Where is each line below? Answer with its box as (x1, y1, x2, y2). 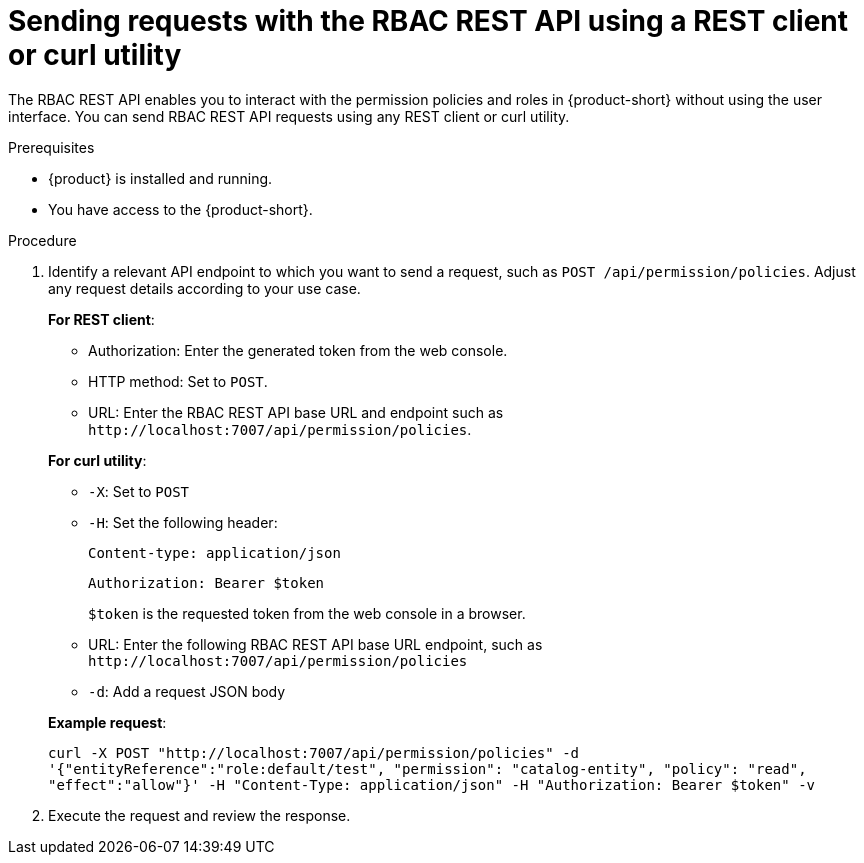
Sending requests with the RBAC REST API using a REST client (8, 4, 849, 38)
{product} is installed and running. (48, 169, 273, 187)
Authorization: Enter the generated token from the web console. (88, 341, 508, 359)
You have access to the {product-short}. (48, 200, 313, 218)
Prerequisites (8, 138, 95, 156)
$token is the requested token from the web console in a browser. (88, 604, 526, 622)
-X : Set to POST (88, 482, 189, 500)
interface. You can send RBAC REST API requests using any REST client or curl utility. (8, 107, 570, 125)
